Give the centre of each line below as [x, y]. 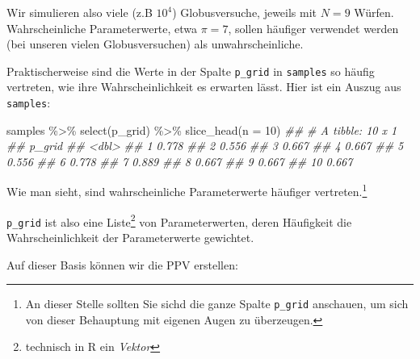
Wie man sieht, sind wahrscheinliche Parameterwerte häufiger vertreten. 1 [187, 190]
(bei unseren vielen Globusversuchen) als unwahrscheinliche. [155, 44]
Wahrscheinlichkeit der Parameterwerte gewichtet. [130, 238]
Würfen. [374, 12]
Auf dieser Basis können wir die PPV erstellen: [122, 264]
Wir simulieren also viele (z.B [80, 12]
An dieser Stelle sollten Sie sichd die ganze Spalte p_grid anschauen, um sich [217, 304]
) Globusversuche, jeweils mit [245, 12]
